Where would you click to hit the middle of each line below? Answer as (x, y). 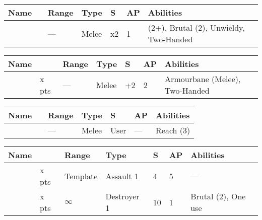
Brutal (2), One (218, 196)
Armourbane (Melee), (203, 79)
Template (81, 176)
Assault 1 (122, 176)
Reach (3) (173, 130)
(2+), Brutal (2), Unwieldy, (196, 27)
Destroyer (122, 196)
